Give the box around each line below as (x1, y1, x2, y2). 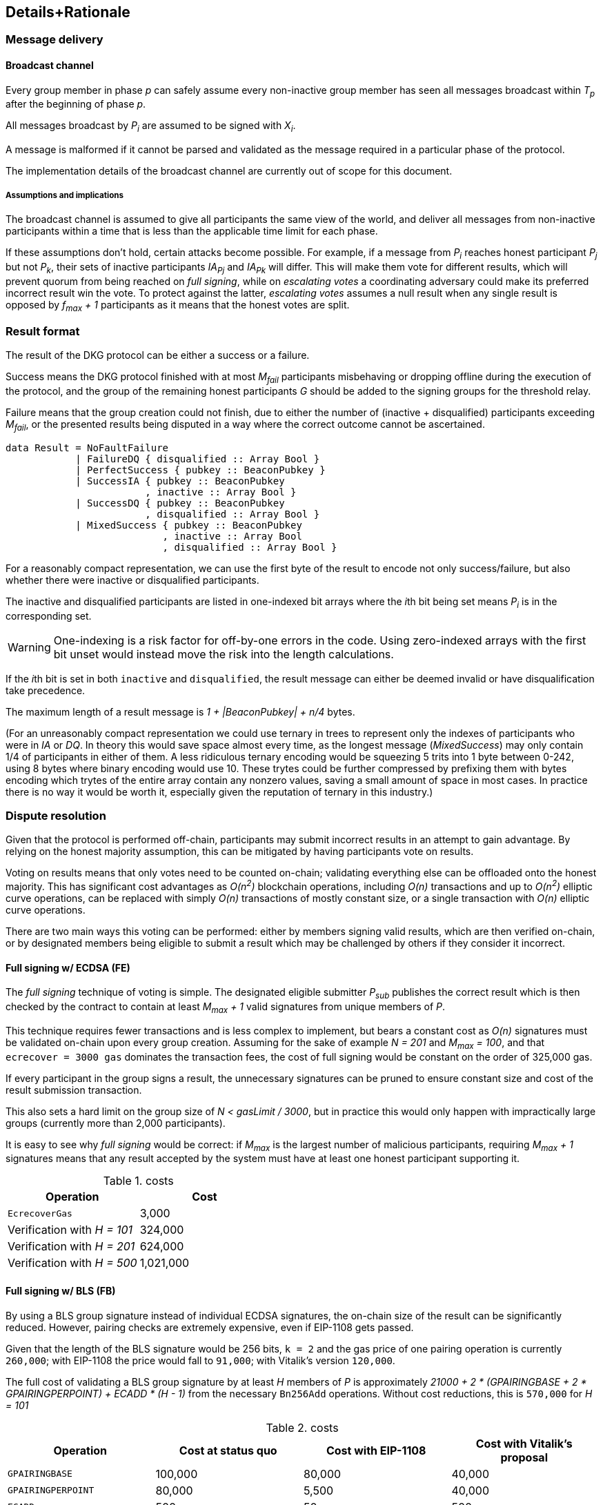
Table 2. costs (266, 1420, 339, 1435)
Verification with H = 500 (8, 1256, 137, 1270)
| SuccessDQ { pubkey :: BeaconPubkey (75, 497, 285, 509)
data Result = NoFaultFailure (6, 442, 169, 453)
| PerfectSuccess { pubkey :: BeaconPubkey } (75, 464, 326, 475)
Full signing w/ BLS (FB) (6, 1284, 116, 1297)
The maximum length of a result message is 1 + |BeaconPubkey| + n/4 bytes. (6, 705, 355, 718)
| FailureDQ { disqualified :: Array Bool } (75, 453, 320, 464)
